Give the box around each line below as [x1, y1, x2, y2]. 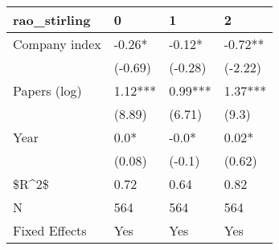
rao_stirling [13, 10, 91, 29]
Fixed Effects [13, 221, 87, 240]
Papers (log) [13, 81, 82, 100]
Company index [13, 35, 101, 53]
